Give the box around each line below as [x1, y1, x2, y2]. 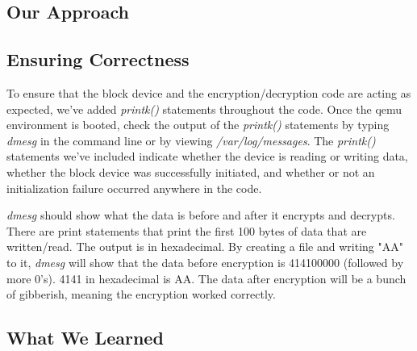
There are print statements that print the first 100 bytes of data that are [6, 222, 367, 239]
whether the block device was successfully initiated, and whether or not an [6, 163, 375, 180]
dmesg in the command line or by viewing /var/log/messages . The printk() [6, 132, 376, 148]
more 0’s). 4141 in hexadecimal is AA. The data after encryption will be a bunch [6, 270, 407, 286]
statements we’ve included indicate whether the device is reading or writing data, [6, 148, 408, 165]
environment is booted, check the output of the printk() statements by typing [6, 116, 390, 133]
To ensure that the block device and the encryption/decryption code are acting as [6, 84, 411, 101]
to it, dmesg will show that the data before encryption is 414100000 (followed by [6, 253, 404, 270]
